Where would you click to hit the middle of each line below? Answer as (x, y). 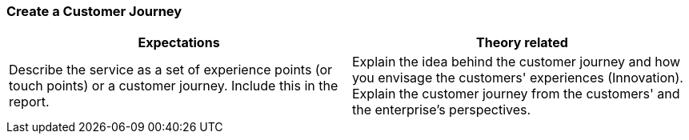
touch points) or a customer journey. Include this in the (174, 86)
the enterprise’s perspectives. (442, 110)
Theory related (522, 43)
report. (29, 102)
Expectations (179, 43)
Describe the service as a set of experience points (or (171, 70)
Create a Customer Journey (94, 11)
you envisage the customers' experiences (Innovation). (518, 78)
